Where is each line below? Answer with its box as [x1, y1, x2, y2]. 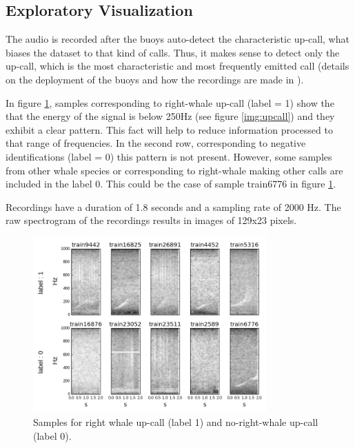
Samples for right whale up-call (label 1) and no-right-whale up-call [33, 414, 318, 429]
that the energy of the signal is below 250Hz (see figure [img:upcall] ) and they [6, 109, 335, 123]
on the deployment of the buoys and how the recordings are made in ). [6, 72, 304, 86]
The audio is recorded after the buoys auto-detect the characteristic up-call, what [6, 32, 349, 46]
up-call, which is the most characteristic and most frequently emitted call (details [6, 59, 349, 73]
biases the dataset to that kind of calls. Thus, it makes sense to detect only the [6, 45, 340, 59]
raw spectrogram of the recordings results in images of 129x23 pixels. [6, 213, 297, 227]
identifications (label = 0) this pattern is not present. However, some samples [6, 149, 332, 163]
